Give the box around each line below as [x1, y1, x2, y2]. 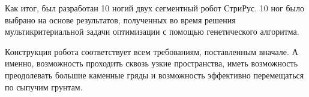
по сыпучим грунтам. [5, 80, 83, 93]
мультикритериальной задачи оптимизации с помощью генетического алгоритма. [5, 25, 299, 38]
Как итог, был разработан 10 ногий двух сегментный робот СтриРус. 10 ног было [5, 2, 304, 14]
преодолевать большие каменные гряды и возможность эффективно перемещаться [5, 68, 304, 81]
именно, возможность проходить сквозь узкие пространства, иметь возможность [5, 57, 298, 69]
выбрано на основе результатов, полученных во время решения [5, 13, 236, 26]
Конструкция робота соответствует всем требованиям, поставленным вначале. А [5, 45, 298, 57]
